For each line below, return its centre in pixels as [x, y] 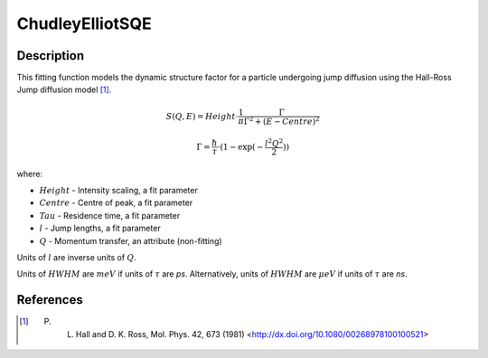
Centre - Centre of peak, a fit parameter [116, 203]
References [50, 300]
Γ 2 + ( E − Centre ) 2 [282, 120]
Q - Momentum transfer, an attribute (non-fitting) [131, 240]
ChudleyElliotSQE [84, 24]
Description [51, 56]
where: [30, 174]
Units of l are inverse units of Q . [77, 257]
